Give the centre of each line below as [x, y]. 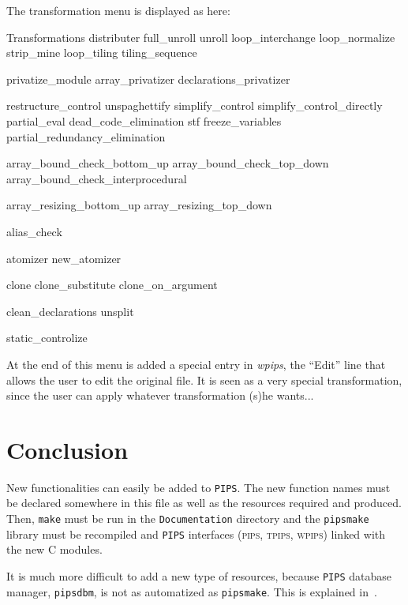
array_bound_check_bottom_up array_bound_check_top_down [168, 163]
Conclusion [67, 449]
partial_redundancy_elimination [86, 136]
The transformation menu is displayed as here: [118, 10]
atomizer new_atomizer [64, 258]
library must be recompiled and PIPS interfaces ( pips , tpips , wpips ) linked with [196, 534]
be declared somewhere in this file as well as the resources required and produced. [204, 503]
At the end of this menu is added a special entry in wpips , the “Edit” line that [196, 364]
